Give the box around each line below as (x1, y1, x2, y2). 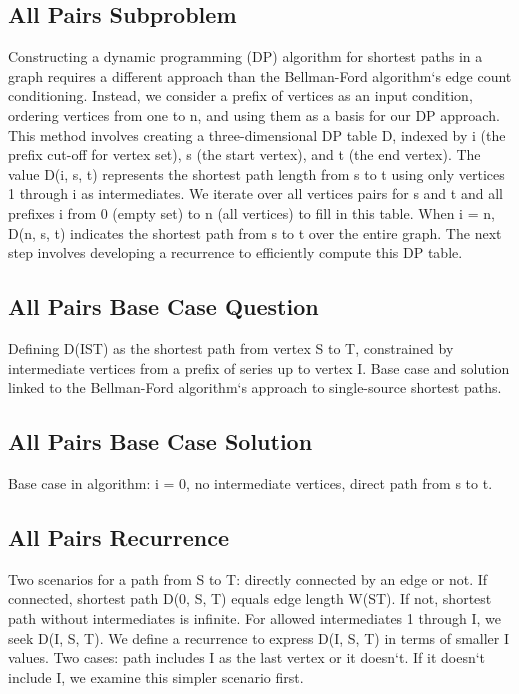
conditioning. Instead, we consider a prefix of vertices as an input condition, (8, 85, 473, 106)
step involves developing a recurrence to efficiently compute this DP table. (8, 242, 463, 263)
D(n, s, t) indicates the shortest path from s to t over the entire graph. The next (8, 222, 502, 243)
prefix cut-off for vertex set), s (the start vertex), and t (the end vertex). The (8, 144, 481, 165)
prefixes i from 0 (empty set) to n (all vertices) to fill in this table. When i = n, (8, 202, 495, 223)
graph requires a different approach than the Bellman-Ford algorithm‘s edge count (8, 65, 512, 86)
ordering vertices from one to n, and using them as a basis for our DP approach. (8, 104, 500, 125)
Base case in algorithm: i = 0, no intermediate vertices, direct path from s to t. (8, 472, 493, 493)
